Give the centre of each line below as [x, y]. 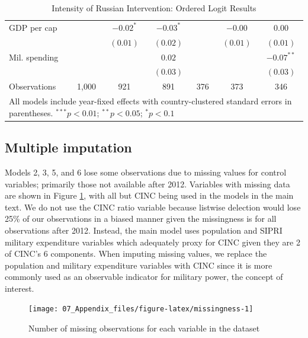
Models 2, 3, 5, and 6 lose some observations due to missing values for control [146, 172]
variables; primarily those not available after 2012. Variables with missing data [147, 184]
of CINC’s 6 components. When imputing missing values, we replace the [136, 253]
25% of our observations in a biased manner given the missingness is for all [141, 219]
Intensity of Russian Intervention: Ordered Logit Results [154, 8]
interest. [20, 288]
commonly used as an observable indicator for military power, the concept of [144, 277]
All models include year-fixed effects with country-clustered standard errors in [150, 101]
